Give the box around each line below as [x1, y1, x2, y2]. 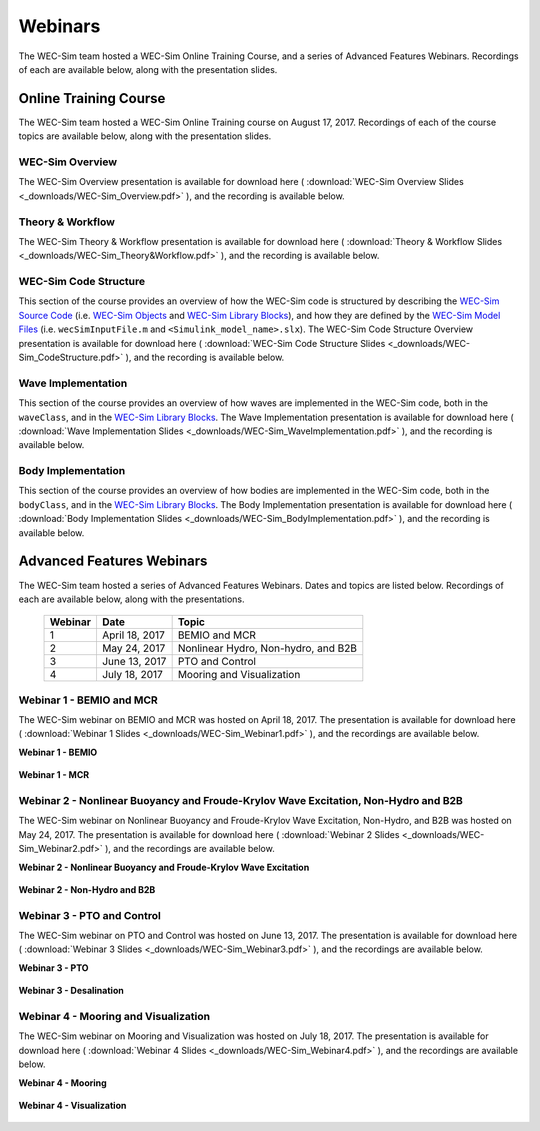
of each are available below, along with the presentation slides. [18, 63, 278, 75]
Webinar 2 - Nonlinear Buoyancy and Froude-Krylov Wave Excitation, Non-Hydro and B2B [18, 794, 464, 807]
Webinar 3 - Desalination [18, 985, 124, 997]
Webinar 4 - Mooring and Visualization [18, 1010, 210, 1024]
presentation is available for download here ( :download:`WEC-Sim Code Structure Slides [18, 337, 386, 349]
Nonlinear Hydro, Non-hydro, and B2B [177, 641, 357, 655]
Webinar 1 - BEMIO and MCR [18, 693, 159, 707]
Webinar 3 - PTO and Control [18, 908, 162, 922]
